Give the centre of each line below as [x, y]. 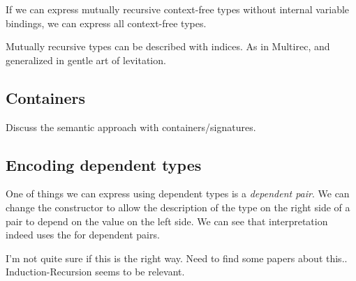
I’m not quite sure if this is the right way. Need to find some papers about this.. [177, 258]
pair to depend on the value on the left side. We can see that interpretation [167, 221]
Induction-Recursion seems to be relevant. [95, 272]
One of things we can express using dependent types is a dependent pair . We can [178, 193]
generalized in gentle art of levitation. [86, 60]
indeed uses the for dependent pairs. [83, 235]
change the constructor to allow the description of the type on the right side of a [178, 207]
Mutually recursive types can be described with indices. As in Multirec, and [168, 46]
